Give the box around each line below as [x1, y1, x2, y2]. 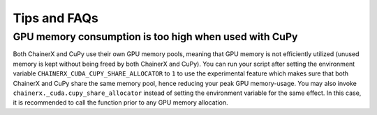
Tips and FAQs [13, 10, 99, 26]
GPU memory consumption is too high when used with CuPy [13, 30, 298, 43]
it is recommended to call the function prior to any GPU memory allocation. [13, 98, 228, 107]
